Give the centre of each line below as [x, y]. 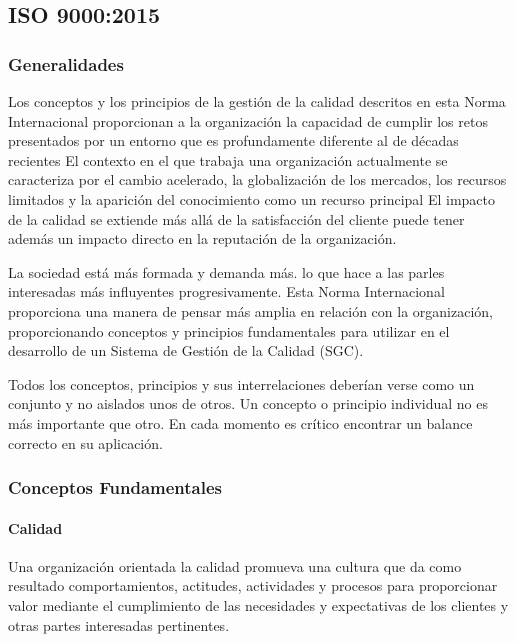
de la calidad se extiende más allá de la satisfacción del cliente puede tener [236, 218]
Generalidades [66, 63]
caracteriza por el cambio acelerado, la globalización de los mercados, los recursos [257, 179]
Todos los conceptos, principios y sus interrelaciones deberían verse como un [241, 383]
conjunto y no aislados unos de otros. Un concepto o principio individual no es [248, 403]
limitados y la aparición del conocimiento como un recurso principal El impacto [252, 198]
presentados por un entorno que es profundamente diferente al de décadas [233, 140]
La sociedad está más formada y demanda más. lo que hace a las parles [226, 271]
